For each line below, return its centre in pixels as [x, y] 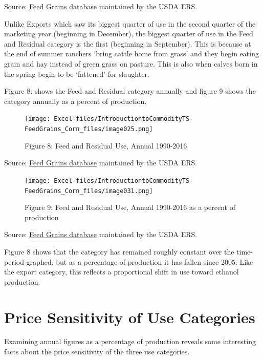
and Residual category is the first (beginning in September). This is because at [128, 43]
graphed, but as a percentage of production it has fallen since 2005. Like [140, 261]
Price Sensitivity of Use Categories [130, 317]
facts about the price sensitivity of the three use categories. [97, 352]
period [14, 261]
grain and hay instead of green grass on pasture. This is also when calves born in [131, 63]
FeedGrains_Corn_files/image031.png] [89, 191]
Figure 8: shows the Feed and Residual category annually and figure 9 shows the [130, 91]
